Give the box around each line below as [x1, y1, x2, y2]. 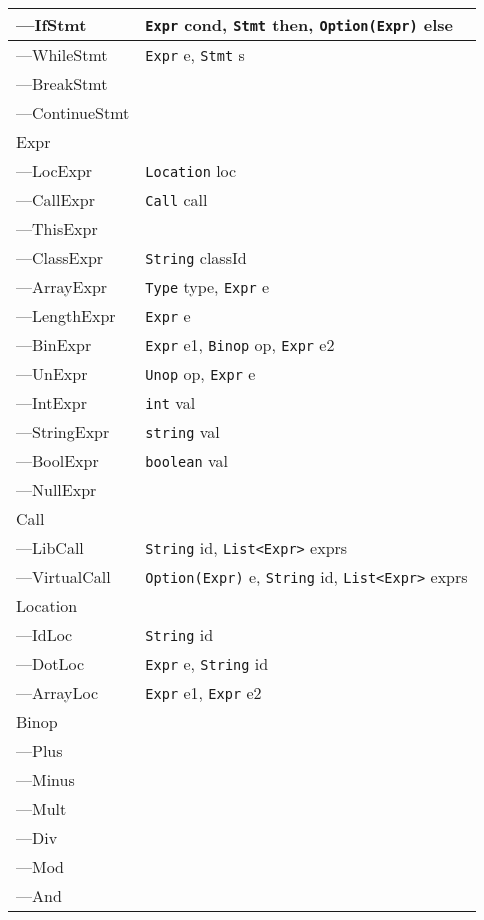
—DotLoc [16, 652, 85, 675]
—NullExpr [16, 478, 97, 501]
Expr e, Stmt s [145, 43, 245, 66]
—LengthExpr [16, 304, 116, 327]
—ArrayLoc [16, 681, 99, 704]
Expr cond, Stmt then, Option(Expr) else [145, 13, 454, 36]
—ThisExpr [16, 217, 98, 240]
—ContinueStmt [16, 101, 130, 124]
